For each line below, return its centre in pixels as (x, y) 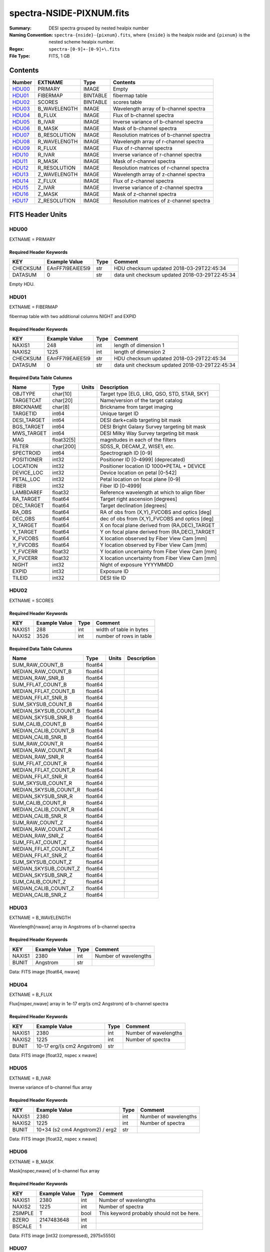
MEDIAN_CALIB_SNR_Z (39, 895)
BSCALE (22, 1226)
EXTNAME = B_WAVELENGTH (40, 917)
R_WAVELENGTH (58, 142)
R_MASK (48, 161)
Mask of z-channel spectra (145, 194)
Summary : (20, 28)
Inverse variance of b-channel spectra (158, 122)
